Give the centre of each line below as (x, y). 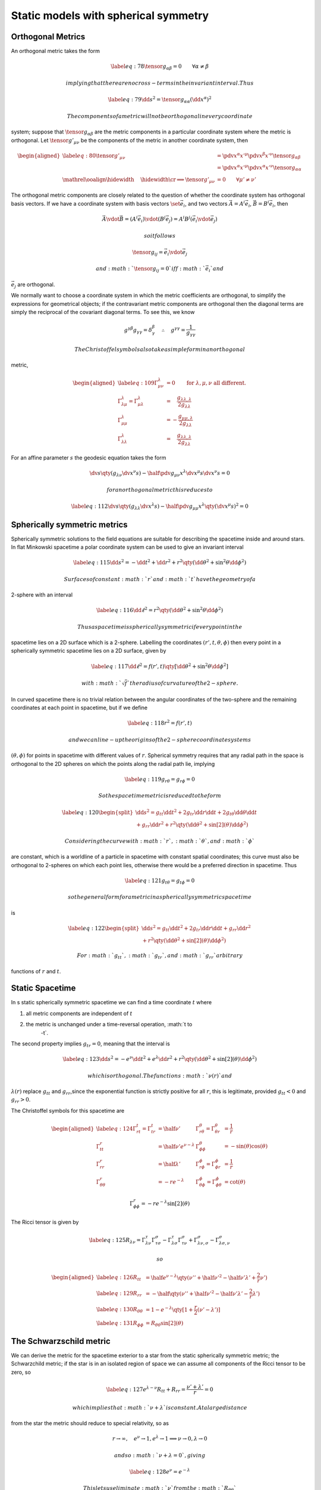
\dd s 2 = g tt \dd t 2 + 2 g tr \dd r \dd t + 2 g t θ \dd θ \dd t (196, 813)
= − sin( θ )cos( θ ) (246, 1146)
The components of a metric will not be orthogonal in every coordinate (160, 116)
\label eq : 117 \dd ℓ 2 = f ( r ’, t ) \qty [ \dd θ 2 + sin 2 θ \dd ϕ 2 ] (160, 666)
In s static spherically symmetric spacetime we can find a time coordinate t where (111, 1002)
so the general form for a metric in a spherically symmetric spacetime (160, 897)
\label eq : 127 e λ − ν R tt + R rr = (146, 1389)
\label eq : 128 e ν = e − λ (160, 1471)
